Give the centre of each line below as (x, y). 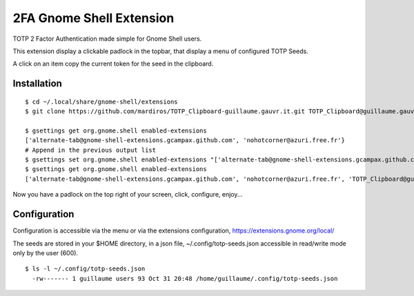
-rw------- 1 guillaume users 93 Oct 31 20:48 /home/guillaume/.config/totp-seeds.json (185, 278)
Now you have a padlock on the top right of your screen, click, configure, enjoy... (128, 195)
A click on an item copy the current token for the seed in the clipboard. (113, 64)
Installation (37, 84)
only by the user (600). (46, 253)
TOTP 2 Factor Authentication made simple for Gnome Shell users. (107, 39)
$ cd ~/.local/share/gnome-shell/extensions (102, 101)
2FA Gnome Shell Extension (93, 18)
